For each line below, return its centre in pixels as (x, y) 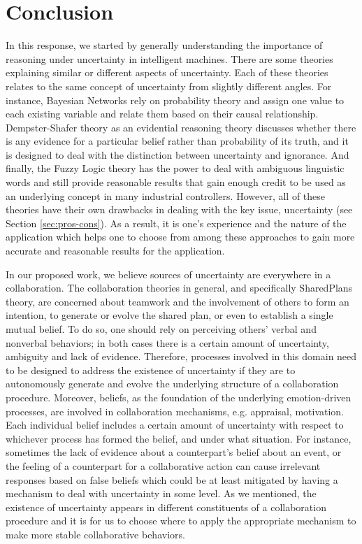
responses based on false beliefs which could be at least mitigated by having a (172, 479)
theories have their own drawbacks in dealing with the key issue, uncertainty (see (179, 209)
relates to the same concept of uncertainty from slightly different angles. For (169, 86)
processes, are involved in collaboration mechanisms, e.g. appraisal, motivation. (175, 411)
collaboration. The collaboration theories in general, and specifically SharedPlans (179, 288)
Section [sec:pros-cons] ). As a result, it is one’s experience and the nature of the (176, 223)
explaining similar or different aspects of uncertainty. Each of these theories (167, 72)
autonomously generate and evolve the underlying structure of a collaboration (172, 384)
